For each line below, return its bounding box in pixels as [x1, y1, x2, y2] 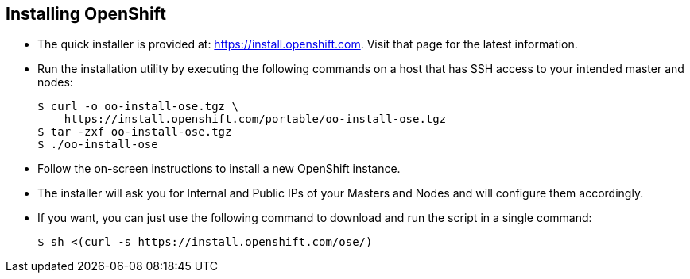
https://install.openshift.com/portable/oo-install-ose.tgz [64, 113, 447, 126]
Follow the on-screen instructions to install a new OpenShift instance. [37, 162, 401, 176]
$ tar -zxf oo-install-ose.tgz [37, 125, 232, 139]
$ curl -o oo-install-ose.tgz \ [37, 100, 238, 113]
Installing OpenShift [6, 4, 166, 24]
